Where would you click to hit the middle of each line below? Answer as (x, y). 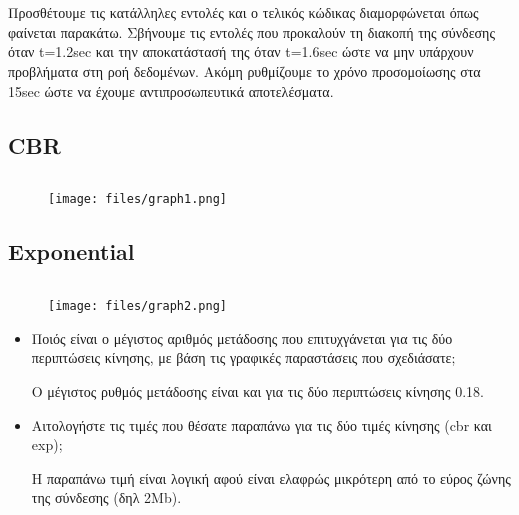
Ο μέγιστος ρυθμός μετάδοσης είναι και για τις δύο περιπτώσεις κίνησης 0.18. (257, 391)
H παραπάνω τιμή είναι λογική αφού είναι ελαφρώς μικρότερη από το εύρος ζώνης (271, 477)
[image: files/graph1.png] (137, 199)
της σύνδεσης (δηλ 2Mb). (106, 497)
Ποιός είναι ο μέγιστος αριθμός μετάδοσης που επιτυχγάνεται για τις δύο (242, 337)
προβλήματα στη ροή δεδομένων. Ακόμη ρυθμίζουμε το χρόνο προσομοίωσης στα (244, 70)
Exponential (71, 251)
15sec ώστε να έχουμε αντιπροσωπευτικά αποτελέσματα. (171, 90)
